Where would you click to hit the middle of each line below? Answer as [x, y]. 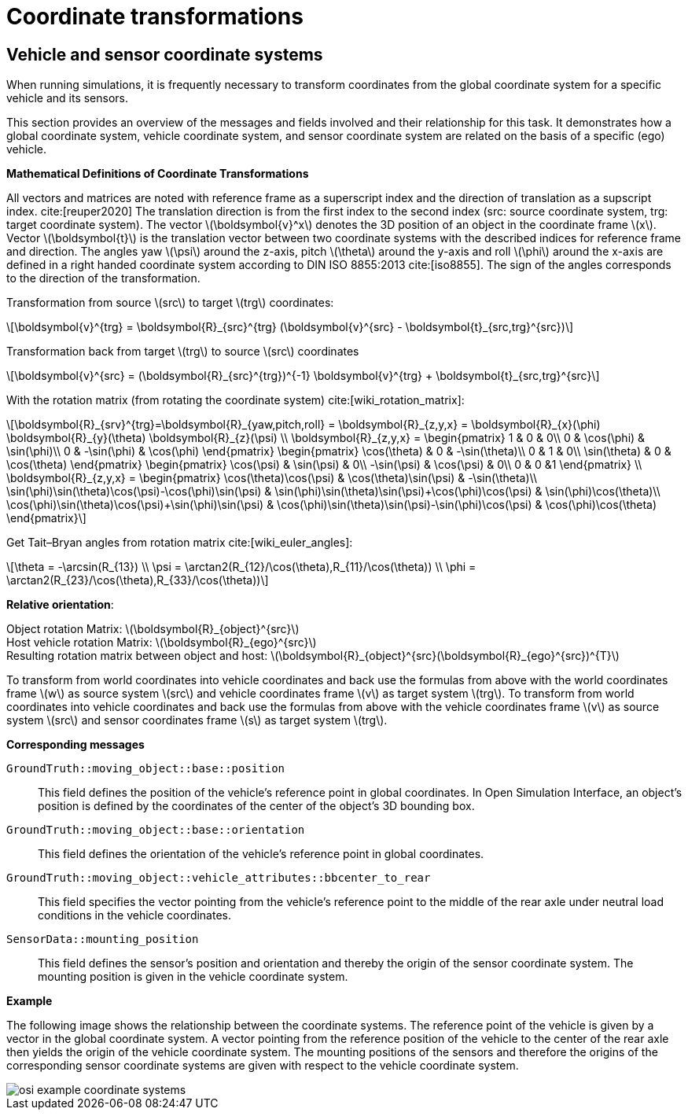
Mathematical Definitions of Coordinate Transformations [158, 174]
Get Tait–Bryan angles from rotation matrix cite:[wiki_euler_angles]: [180, 543]
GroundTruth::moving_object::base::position [146, 769]
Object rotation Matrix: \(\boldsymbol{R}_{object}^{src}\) [153, 629]
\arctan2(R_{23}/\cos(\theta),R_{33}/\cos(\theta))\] [138, 580]
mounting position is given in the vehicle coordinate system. [193, 977]
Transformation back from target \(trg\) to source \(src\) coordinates [183, 352]
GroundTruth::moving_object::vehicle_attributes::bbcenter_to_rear [219, 878]
